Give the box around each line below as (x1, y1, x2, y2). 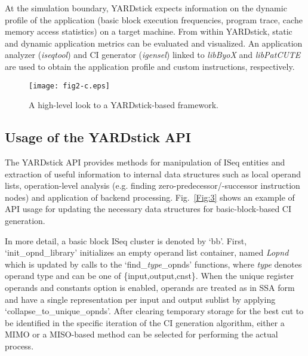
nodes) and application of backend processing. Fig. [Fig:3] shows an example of (5, 191, 295, 203)
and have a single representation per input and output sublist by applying (5, 293, 276, 305)
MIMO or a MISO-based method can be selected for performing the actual (5, 328, 278, 340)
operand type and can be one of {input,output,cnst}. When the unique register (5, 269, 294, 282)
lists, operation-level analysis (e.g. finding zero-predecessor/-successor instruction (5, 179, 300, 192)
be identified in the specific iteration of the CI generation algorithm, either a (5, 316, 285, 329)
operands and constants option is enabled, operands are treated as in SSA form (5, 281, 295, 293)
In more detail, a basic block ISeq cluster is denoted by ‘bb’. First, (5, 234, 247, 247)
